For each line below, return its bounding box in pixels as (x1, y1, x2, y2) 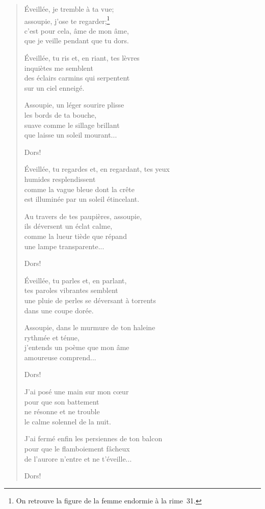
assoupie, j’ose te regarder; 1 (24, 14, 110, 26)
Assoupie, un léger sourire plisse (24, 99, 124, 110)
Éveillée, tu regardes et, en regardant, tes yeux (24, 164, 170, 174)
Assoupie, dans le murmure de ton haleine (24, 322, 155, 333)
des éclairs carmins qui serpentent (24, 72, 130, 83)
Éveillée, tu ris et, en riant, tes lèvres (24, 52, 140, 63)
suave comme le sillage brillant (24, 119, 120, 130)
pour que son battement (24, 396, 99, 407)
